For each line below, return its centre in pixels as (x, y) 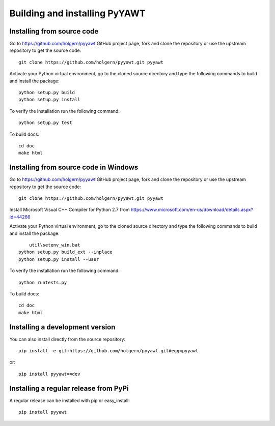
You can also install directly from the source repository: (67, 339)
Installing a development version (62, 327)
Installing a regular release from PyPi (69, 388)
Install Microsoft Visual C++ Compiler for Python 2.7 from (70, 210)
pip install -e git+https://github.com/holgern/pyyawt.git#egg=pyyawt (108, 351)
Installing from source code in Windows (74, 168)
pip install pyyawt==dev (49, 374)
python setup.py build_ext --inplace (66, 252)
